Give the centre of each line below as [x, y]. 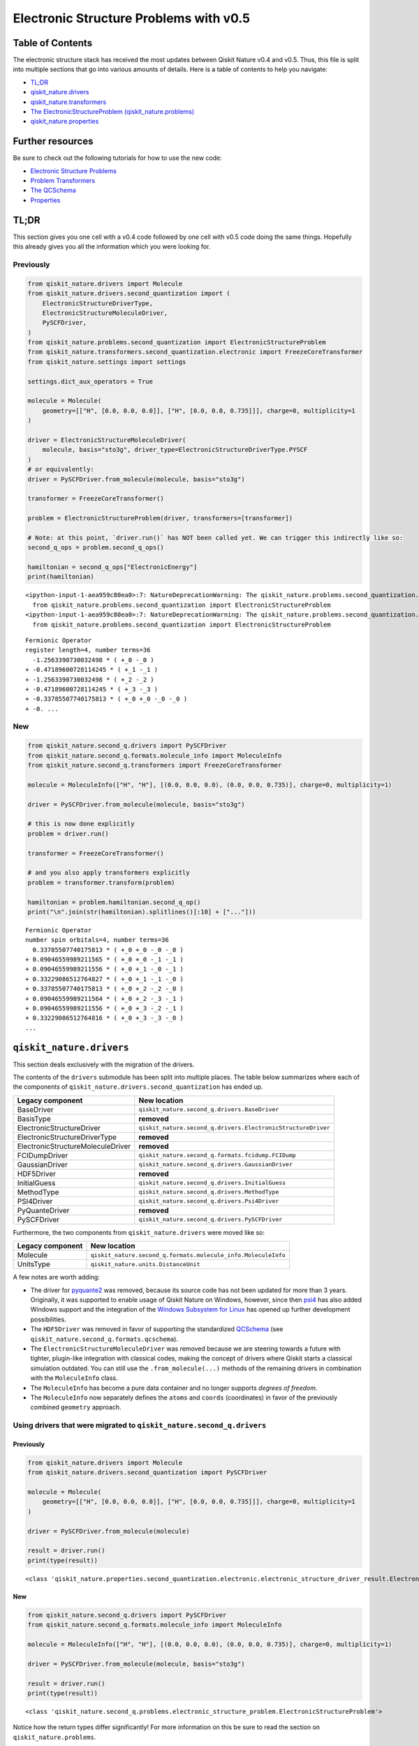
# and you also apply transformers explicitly [109, 873]
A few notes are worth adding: [57, 1277]
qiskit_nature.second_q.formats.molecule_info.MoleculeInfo [188, 1255]
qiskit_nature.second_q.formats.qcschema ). [104, 1339]
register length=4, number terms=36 [88, 650]
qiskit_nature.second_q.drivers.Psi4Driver [209, 1201]
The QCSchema [53, 190]
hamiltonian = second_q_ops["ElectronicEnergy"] [112, 567]
